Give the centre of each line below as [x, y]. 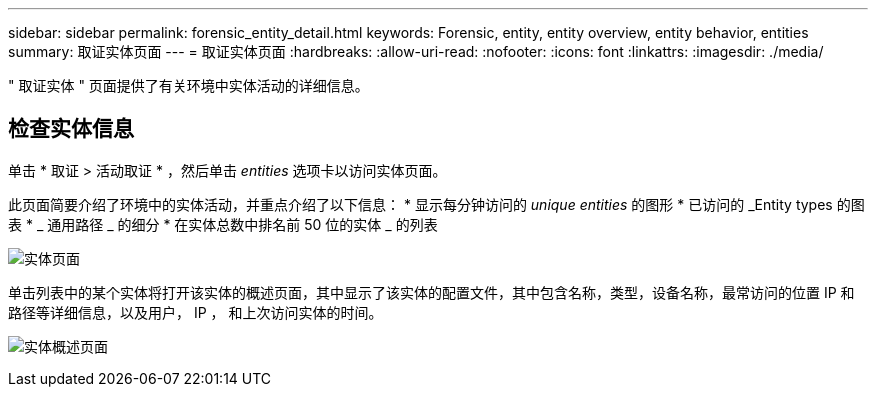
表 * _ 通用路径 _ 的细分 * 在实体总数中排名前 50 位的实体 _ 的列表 [223, 224]
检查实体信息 [71, 129]
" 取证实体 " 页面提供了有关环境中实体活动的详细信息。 [188, 85]
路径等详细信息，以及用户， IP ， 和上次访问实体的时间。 [195, 312]
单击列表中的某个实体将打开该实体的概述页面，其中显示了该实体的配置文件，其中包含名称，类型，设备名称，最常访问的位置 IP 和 [431, 292]
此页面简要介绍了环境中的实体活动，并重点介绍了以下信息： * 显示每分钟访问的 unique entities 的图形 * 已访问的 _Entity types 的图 [436, 204]
